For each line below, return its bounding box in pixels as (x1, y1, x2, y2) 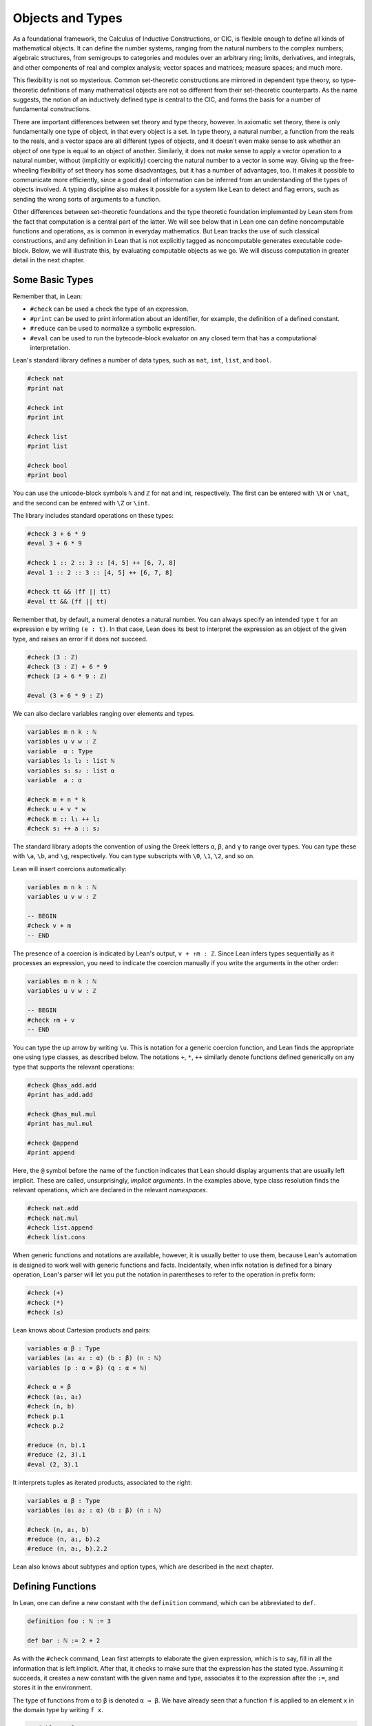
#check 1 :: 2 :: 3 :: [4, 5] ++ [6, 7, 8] (27, 559, 177, 567)
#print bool (27, 472, 68, 479)
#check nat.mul (27, 1214, 79, 1222)
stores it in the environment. (12, 1683, 92, 1691)
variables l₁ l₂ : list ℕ (27, 757, 115, 765)
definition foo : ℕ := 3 (27, 1618, 112, 1625)
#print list (27, 443, 68, 450)
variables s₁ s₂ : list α (27, 766, 115, 775)
